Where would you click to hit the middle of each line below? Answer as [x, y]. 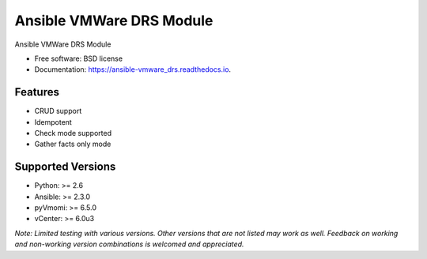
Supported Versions [65, 167]
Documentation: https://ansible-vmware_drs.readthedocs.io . [133, 69]
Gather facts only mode [73, 144]
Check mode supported [73, 133]
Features [37, 92]
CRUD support [58, 111]
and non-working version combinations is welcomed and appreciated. [129, 244]
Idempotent [53, 122]
